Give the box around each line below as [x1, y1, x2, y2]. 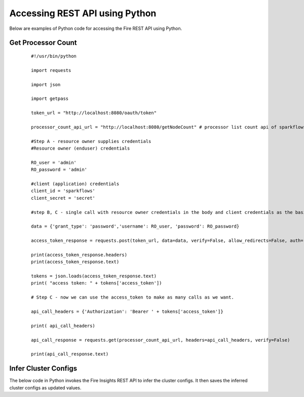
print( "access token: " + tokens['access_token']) [31, 280, 162, 286]
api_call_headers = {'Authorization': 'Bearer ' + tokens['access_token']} [31, 309, 223, 314]
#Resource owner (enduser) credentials [31, 146, 130, 152]
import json [31, 82, 61, 87]
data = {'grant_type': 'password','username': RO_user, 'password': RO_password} [31, 224, 240, 229]
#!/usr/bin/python [31, 53, 77, 59]
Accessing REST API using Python [9, 8, 157, 19]
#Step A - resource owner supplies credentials [31, 138, 151, 144]
